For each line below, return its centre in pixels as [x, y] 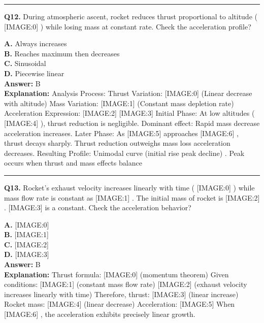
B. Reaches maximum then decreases [62, 53]
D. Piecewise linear [34, 73]
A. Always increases [36, 43]
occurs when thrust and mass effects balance [73, 163]
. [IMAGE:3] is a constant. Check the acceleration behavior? [98, 207]
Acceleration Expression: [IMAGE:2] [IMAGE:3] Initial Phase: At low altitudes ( [129, 113]
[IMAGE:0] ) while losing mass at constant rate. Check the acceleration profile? [128, 26]
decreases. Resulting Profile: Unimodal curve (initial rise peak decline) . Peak [124, 153]
